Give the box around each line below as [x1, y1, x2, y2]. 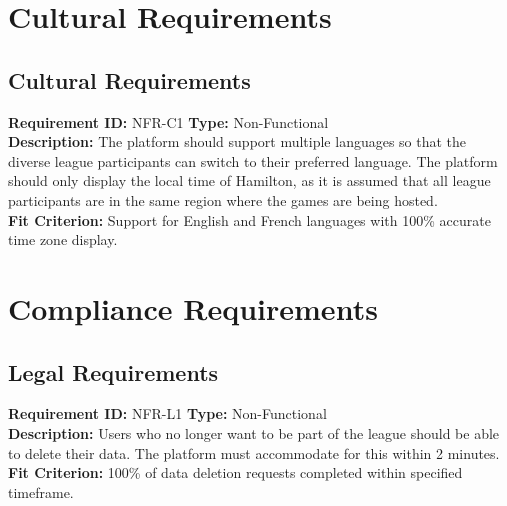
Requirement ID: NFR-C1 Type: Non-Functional [8, 111, 329, 132]
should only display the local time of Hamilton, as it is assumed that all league [8, 170, 491, 191]
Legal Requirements [8, 356, 219, 387]
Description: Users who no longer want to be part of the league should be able [8, 422, 500, 443]
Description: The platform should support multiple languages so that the [8, 131, 467, 152]
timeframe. [8, 481, 74, 502]
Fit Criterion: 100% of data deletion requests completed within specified [8, 462, 463, 483]
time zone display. [8, 229, 118, 250]
